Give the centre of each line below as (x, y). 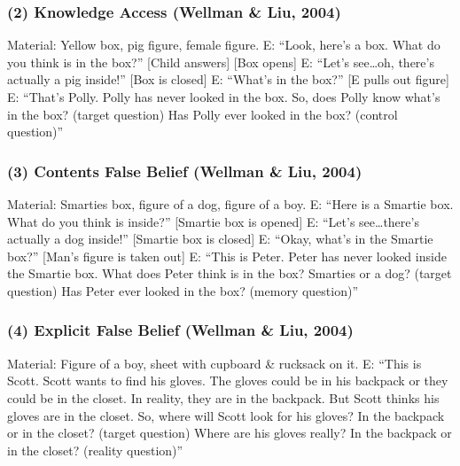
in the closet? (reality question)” (95, 450)
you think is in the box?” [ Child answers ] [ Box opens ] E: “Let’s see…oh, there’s (221, 62)
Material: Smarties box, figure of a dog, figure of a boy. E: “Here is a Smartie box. (230, 204)
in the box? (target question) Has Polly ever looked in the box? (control (203, 114)
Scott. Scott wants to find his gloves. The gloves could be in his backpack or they (228, 381)
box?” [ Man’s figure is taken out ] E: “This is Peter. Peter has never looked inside (227, 256)
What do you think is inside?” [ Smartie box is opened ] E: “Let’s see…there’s (213, 221)
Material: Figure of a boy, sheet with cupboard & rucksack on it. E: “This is (214, 363)
